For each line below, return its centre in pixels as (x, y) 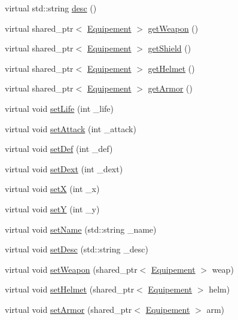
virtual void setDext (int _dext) (64, 168)
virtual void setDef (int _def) (59, 149)
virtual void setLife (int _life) (59, 108)
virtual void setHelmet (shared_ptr (70, 289)
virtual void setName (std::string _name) (81, 229)
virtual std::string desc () (51, 8)
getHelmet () (171, 68)
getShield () (170, 48)
